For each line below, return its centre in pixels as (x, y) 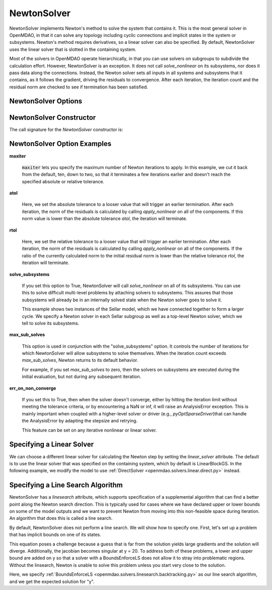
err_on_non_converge (33, 388)
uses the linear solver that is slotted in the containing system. (73, 49)
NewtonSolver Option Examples (60, 144)
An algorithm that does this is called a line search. (61, 518)
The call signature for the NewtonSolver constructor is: (66, 129)
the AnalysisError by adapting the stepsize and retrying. (80, 421)
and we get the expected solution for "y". (52, 581)
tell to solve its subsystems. (51, 323)
